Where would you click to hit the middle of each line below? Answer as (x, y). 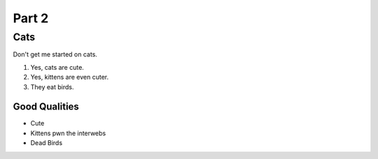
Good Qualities (46, 107)
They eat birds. (52, 86)
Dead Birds (47, 143)
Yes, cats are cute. (57, 67)
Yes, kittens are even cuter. (69, 77)
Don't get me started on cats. (55, 54)
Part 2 (31, 18)
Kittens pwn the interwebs (68, 133)
